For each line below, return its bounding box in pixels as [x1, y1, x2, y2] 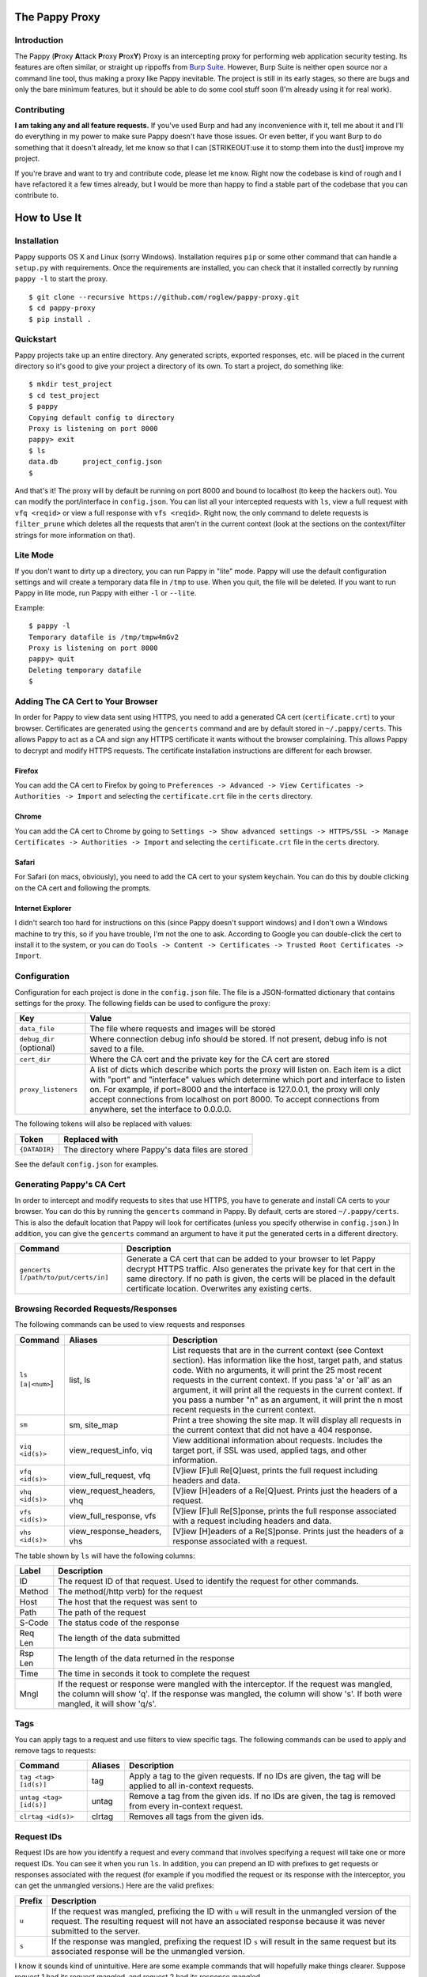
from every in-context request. [129, 1801, 244, 1812]
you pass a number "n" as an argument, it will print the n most [172, 1394, 403, 1405]
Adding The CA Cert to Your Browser [14, 696, 158, 707]
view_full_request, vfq [68, 1469, 151, 1480]
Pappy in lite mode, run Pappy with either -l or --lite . [14, 588, 197, 598]
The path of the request [58, 1606, 146, 1617]
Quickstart [14, 334, 57, 345]
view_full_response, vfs [68, 1510, 157, 1521]
